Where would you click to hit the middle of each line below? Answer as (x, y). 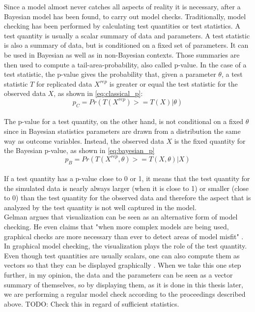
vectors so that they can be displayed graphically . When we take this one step (123, 265)
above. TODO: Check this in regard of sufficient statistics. (92, 303)
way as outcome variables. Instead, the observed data (84, 140)
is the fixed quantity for (210, 140)
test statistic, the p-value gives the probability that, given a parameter (110, 74)
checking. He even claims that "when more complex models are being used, (116, 227)
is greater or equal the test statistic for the (173, 83)
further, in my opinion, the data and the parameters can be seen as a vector (118, 275)
